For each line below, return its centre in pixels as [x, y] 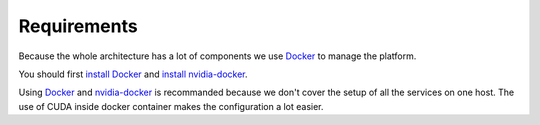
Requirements [78, 26]
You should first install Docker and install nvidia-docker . [133, 74]
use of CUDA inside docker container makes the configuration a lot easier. [171, 106]
